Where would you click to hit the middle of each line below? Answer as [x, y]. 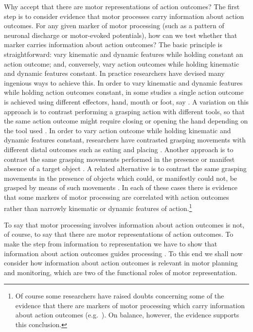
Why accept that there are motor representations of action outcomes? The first [122, 6]
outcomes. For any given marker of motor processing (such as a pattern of [114, 26]
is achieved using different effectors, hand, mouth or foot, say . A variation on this [126, 101]
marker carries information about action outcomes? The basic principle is [113, 44]
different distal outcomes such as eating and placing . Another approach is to [119, 149]
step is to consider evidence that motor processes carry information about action [124, 16]
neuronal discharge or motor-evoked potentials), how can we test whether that [121, 35]
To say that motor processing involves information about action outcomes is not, [124, 224]
